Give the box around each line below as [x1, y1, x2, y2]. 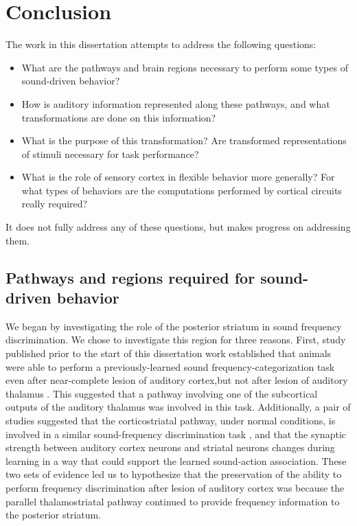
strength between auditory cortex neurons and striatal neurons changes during [5, 440, 335, 455]
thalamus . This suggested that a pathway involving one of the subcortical [5, 386, 318, 400]
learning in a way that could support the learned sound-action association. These [5, 453, 347, 468]
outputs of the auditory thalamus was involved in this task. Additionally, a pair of [5, 400, 351, 414]
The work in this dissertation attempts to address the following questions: [5, 37, 316, 52]
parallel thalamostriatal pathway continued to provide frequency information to [5, 494, 340, 508]
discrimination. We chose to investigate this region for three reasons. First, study [5, 332, 346, 347]
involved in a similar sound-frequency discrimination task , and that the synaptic [5, 426, 346, 441]
